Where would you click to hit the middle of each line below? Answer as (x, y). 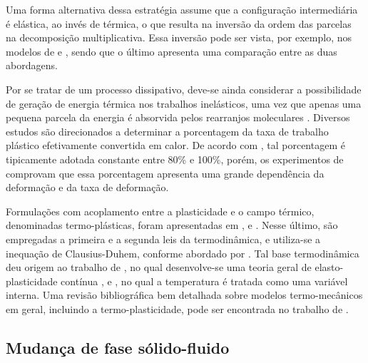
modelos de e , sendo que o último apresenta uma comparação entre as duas (172, 51)
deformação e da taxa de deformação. (87, 187)
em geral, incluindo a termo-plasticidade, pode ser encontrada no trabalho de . (177, 308)
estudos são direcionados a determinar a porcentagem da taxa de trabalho (167, 131)
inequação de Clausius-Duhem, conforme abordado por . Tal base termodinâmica (183, 253)
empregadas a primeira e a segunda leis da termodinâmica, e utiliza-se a (163, 239)
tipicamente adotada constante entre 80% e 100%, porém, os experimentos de (175, 159)
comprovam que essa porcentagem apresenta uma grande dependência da (165, 173)
